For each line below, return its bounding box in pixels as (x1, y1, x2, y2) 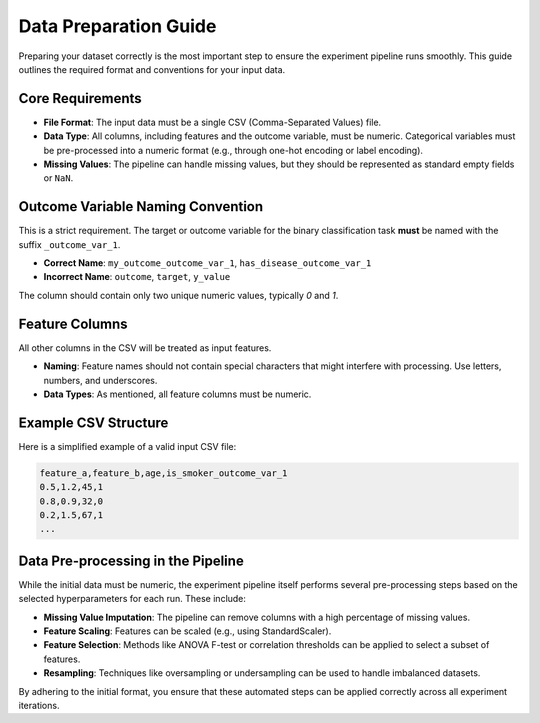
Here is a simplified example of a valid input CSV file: (18, 440, 237, 452)
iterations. (18, 700, 60, 712)
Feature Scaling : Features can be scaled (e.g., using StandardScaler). (43, 625, 332, 637)
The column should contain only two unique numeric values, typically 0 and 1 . (18, 289, 339, 301)
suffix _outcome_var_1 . (18, 238, 121, 250)
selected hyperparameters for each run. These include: (18, 593, 247, 605)
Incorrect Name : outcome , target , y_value (43, 271, 231, 283)
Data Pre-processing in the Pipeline (18, 552, 244, 569)
